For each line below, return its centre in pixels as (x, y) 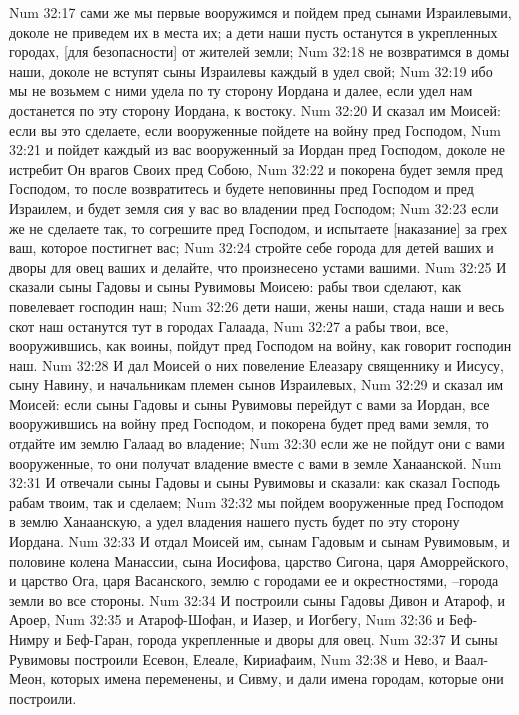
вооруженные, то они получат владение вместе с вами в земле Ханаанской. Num (255, 462)
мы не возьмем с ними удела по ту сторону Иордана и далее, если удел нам (241, 90)
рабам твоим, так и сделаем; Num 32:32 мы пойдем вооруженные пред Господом (256, 501)
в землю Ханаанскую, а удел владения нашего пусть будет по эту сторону (234, 521)
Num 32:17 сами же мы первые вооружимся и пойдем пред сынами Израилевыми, (260, 12)
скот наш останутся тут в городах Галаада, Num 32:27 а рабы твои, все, (229, 325)
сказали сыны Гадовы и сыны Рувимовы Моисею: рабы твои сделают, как (235, 286)
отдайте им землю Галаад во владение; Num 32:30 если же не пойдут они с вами (257, 443)
